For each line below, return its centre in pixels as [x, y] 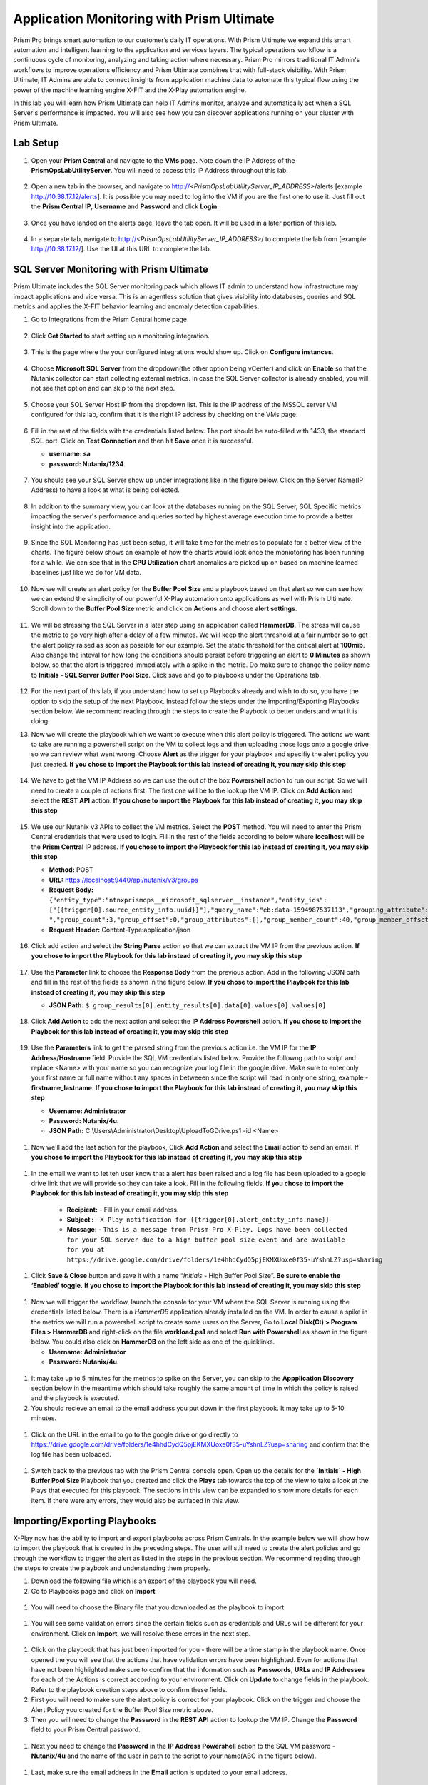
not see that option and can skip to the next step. [103, 388]
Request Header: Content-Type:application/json [120, 930]
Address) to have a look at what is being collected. [105, 490]
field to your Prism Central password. [86, 1730]
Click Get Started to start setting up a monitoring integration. [121, 336]
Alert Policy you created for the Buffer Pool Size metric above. [122, 1709]
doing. [40, 721]
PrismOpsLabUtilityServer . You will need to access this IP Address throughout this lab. [159, 170]
